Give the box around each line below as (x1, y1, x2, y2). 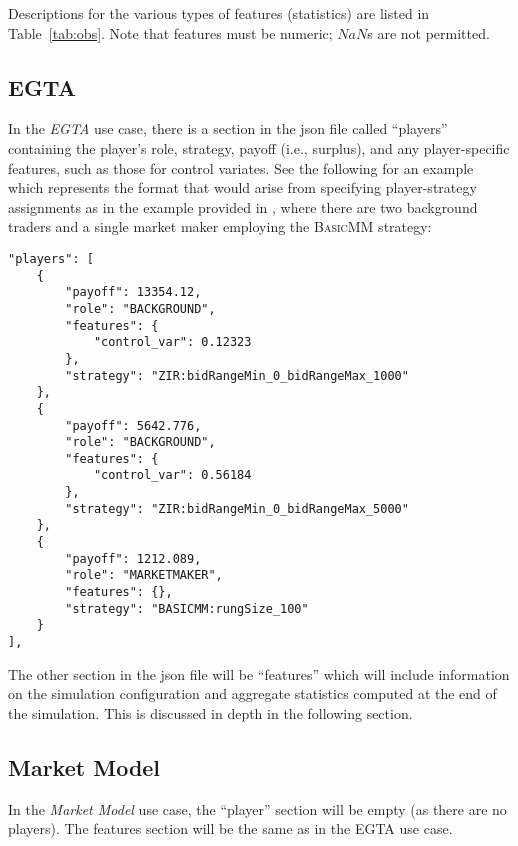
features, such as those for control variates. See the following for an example (8, 157, 474, 178)
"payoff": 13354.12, (65, 285, 202, 300)
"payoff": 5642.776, (65, 418, 202, 433)
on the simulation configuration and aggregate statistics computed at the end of (8, 683, 497, 704)
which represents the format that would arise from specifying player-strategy (8, 177, 477, 198)
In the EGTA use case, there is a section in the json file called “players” (8, 118, 448, 139)
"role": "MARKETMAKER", (65, 568, 223, 583)
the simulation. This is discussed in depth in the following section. (8, 702, 413, 723)
